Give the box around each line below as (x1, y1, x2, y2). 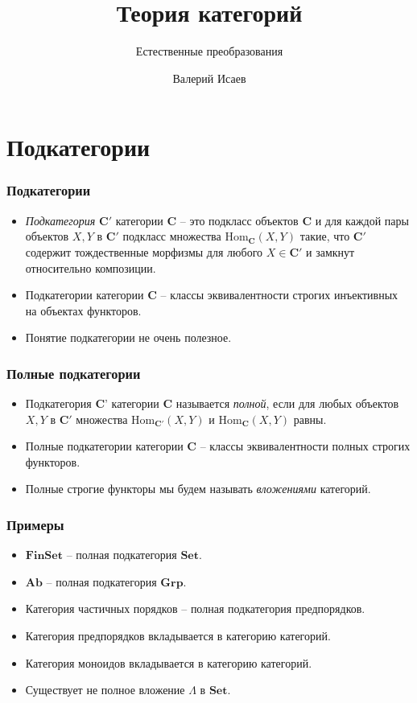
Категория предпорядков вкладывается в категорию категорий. (25, 627, 331, 644)
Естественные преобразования (135, 43, 283, 60)
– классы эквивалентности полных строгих (200, 438, 411, 454)
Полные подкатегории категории (25, 438, 184, 454)
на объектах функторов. (25, 302, 142, 319)
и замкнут (306, 243, 355, 260)
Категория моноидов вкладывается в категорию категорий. (25, 654, 312, 671)
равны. (293, 410, 327, 427)
